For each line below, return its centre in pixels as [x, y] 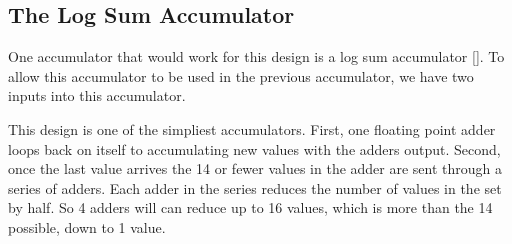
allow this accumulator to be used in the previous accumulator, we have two [241, 75]
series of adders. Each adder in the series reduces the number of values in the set [255, 187]
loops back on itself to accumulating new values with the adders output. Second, [254, 148]
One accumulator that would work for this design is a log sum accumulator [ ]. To [256, 56]
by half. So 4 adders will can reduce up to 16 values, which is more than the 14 [250, 207]
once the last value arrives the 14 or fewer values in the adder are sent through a [255, 168]
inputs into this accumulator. [97, 95]
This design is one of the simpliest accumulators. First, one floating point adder [252, 128]
